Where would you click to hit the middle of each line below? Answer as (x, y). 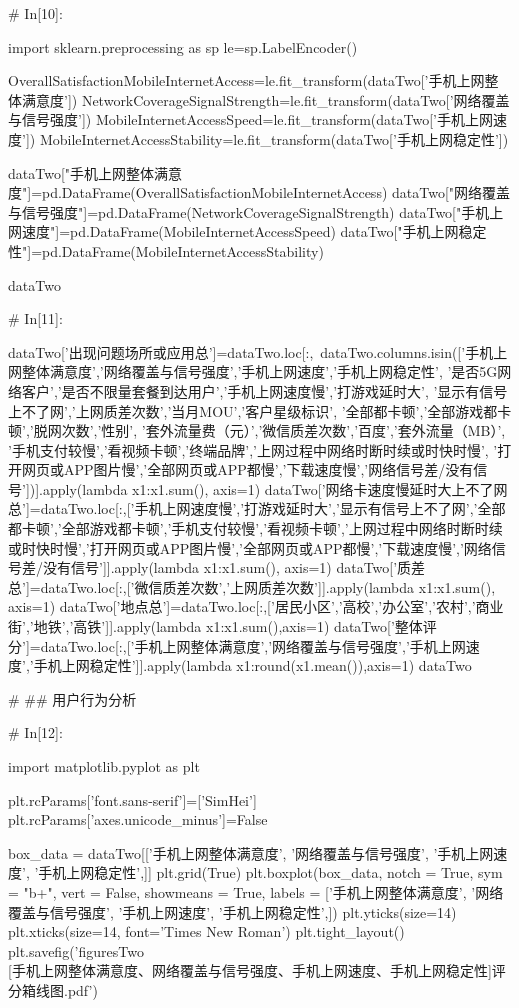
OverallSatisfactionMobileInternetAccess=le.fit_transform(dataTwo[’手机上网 (246, 80)
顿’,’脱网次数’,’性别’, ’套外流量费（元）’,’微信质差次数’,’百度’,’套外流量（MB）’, (257, 430)
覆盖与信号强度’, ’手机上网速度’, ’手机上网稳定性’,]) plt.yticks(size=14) (232, 911)
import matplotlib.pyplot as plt (104, 766)
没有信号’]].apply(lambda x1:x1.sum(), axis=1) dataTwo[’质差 (234, 567)
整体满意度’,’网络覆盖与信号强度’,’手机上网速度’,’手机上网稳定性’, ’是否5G (259, 371)
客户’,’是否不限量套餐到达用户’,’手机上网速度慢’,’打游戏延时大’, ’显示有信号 (264, 390)
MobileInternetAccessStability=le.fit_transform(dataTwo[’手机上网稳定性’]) (274, 138)
